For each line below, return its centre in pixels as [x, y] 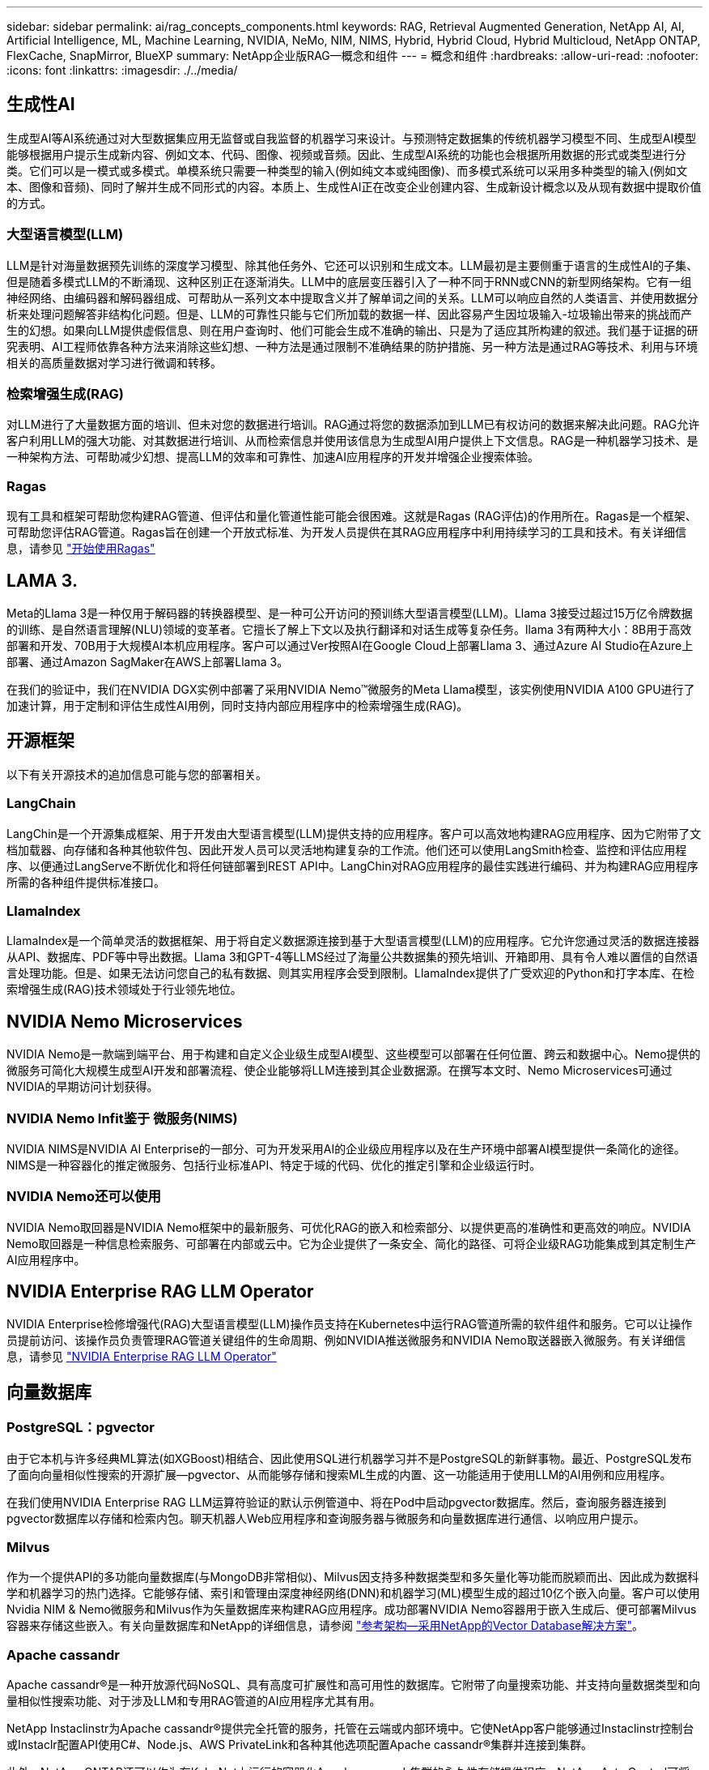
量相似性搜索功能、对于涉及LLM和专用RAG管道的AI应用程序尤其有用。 [194, 1701]
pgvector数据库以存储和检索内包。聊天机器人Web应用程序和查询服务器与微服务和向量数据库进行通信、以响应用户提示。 [326, 1518]
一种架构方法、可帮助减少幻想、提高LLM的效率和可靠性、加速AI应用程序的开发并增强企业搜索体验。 [273, 457]
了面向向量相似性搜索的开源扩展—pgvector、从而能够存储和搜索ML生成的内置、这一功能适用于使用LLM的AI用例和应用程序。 [339, 1474]
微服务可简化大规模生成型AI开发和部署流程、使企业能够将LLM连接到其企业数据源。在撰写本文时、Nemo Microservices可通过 [340, 1071]
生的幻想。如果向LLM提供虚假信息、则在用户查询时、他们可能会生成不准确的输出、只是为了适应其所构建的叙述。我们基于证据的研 [352, 330]
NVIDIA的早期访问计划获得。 [83, 1087]
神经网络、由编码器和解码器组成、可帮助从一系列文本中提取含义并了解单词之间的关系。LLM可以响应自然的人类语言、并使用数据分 [352, 297]
